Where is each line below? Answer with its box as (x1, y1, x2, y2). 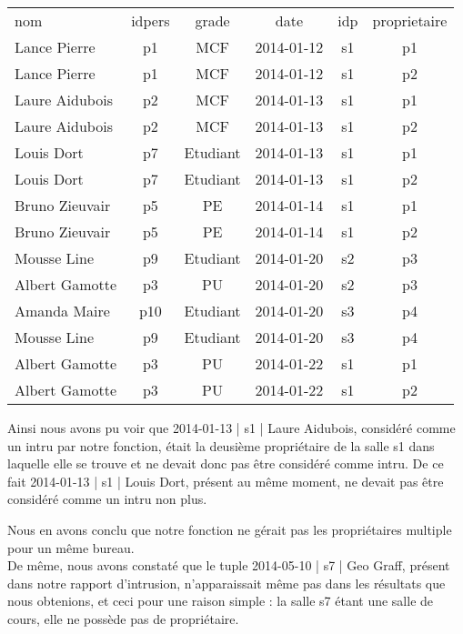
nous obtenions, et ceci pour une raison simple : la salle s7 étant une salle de (7, 591, 434, 610)
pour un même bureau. (7, 538, 135, 557)
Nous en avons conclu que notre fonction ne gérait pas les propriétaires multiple (7, 519, 452, 538)
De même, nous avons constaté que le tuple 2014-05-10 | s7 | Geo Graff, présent (7, 556, 450, 575)
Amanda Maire (15, 300, 110, 321)
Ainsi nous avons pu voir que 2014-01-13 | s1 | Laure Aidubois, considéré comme (7, 418, 456, 437)
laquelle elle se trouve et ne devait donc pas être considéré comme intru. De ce (7, 454, 444, 473)
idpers (131, 10, 170, 31)
